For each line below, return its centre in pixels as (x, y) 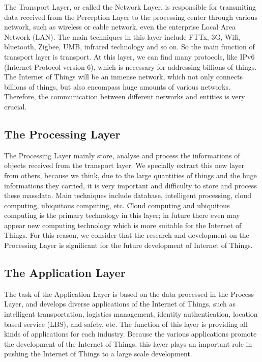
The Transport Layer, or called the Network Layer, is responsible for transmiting (130, 7)
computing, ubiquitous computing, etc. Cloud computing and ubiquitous (117, 205)
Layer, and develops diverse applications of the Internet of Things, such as (120, 304)
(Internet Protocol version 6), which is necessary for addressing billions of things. (130, 66)
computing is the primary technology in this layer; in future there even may (122, 215)
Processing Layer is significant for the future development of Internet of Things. (128, 245)
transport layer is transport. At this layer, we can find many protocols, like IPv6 (129, 56)
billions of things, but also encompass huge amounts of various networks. (117, 86)
